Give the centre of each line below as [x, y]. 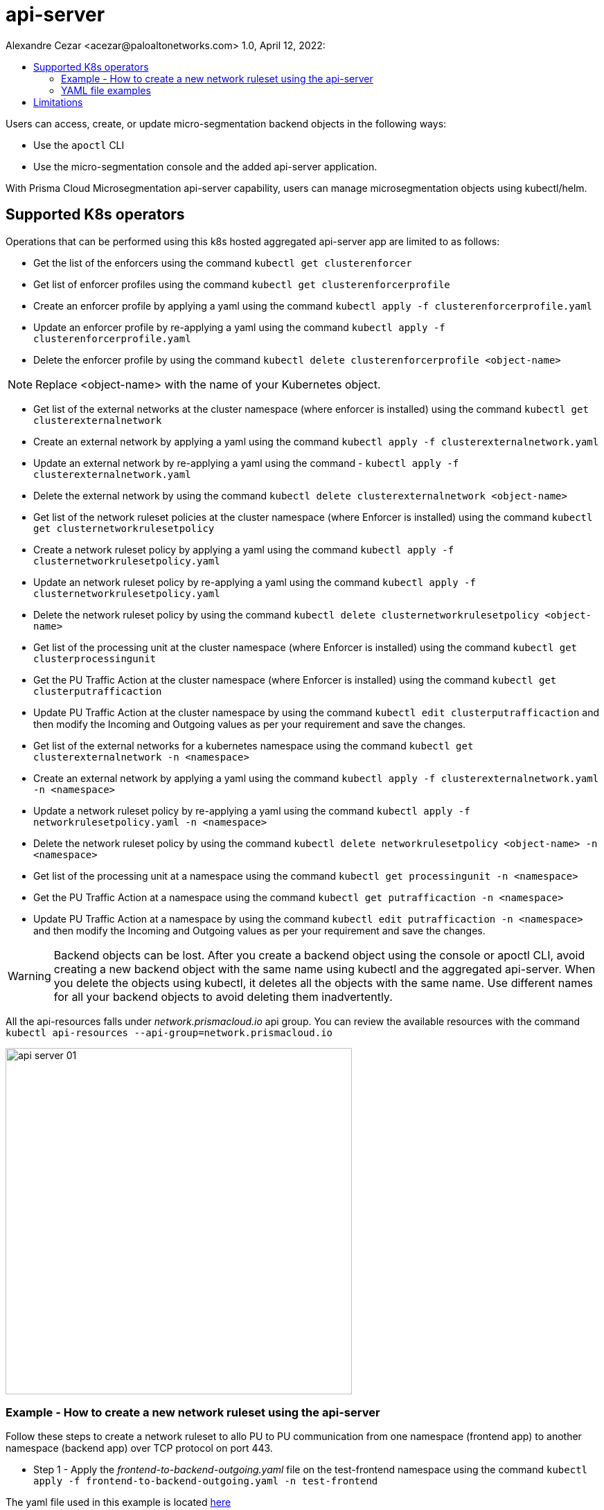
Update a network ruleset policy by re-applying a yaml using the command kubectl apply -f [252, 810]
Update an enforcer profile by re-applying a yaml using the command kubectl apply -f [239, 327]
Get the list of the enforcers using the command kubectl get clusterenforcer [223, 263]
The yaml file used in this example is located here [118, 1502]
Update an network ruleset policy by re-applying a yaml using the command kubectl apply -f [255, 582]
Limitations [58, 102]
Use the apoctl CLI [79, 145]
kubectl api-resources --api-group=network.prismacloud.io [169, 1032]
